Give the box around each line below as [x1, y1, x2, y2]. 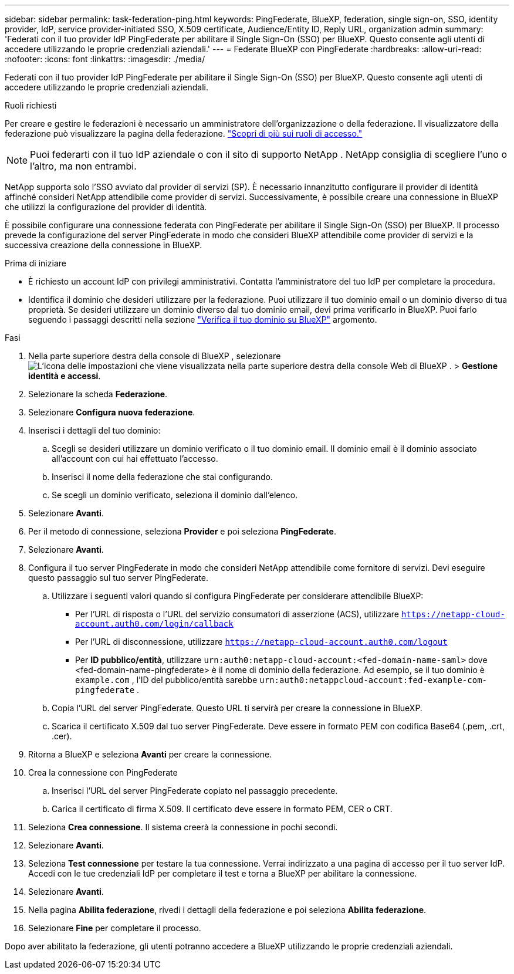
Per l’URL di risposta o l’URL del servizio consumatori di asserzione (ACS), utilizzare [75, 609, 399, 619]
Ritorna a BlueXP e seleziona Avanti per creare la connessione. [28, 749, 272, 759]
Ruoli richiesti [5, 100, 57, 110]
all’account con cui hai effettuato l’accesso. [52, 454, 218, 464]
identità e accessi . [28, 371, 101, 381]
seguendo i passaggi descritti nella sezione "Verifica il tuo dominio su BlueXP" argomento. [28, 314, 377, 324]
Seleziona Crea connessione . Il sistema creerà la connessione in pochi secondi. [28, 822, 338, 832]
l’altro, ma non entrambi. [30, 160, 137, 172]
